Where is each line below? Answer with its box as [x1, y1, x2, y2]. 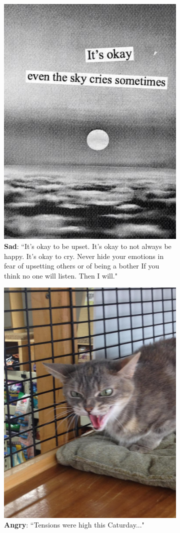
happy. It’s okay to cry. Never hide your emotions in [4, 250, 164, 261]
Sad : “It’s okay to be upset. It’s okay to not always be [4, 241, 171, 251]
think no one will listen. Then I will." [4, 270, 117, 281]
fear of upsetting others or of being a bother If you [4, 260, 159, 271]
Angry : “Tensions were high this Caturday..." [4, 519, 144, 530]
